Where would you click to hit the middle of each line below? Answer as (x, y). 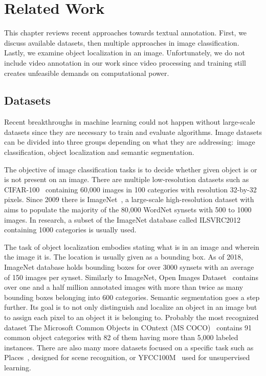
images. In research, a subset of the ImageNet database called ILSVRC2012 (122, 219)
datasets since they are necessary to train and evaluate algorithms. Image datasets (133, 132)
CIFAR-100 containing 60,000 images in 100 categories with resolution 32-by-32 (130, 189)
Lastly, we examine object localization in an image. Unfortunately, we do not (125, 53)
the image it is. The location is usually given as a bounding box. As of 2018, (124, 257)
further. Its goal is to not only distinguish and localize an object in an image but (131, 307)
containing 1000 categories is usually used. (70, 230)
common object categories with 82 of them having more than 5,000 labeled (121, 337)
